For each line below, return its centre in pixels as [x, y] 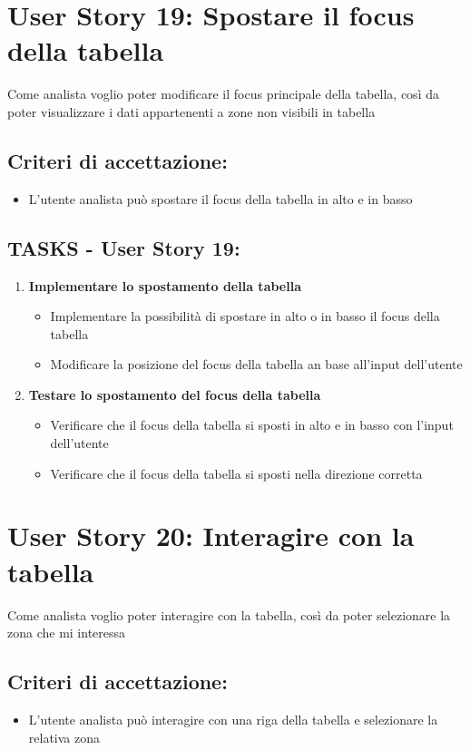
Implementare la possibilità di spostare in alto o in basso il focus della [245, 316]
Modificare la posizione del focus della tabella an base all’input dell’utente [256, 364]
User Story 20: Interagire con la [211, 536]
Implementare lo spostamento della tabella [165, 285]
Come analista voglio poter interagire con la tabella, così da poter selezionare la [229, 614]
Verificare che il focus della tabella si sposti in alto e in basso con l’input [252, 425]
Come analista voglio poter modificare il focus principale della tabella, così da [223, 94]
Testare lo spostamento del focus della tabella [175, 394]
